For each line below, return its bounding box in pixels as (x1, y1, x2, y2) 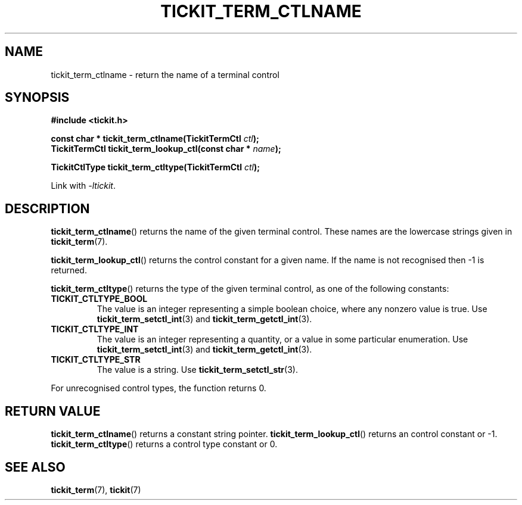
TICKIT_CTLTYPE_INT (51, 324, 139, 335)
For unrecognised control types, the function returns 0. (51, 383, 266, 394)
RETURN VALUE (5, 403, 101, 419)
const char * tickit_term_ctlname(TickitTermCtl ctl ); (51, 133, 259, 144)
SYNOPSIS (5, 90, 70, 105)
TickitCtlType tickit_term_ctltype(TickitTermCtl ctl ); (51, 162, 260, 173)
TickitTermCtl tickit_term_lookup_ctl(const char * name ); (51, 144, 281, 154)
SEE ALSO (5, 459, 66, 475)
